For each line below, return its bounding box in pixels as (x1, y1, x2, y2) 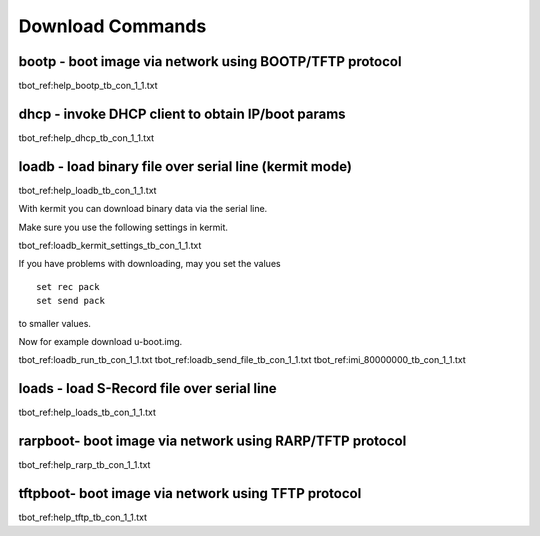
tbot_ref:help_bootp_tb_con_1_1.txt (18, 80, 159, 92)
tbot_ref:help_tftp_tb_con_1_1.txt (18, 511, 148, 524)
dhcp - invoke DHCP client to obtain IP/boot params (18, 105, 346, 122)
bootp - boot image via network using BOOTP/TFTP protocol (18, 53, 402, 70)
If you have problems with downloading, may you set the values (18, 258, 281, 270)
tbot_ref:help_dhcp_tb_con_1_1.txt (18, 131, 155, 144)
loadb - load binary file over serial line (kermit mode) (18, 158, 352, 175)
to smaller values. (18, 317, 92, 329)
